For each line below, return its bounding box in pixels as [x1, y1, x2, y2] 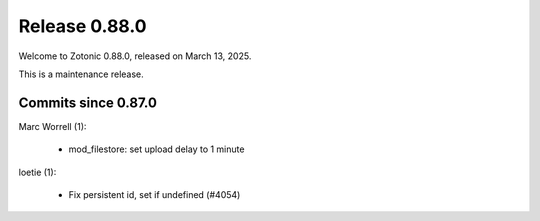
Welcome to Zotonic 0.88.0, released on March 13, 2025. [18, 50, 252, 62]
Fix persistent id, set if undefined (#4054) [68, 189, 241, 201]
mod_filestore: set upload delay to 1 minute [68, 143, 245, 155]
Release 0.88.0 [18, 15, 147, 37]
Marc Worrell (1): [18, 120, 87, 132]
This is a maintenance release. [18, 68, 144, 80]
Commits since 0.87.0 [18, 94, 157, 111]
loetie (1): [18, 166, 57, 178]
